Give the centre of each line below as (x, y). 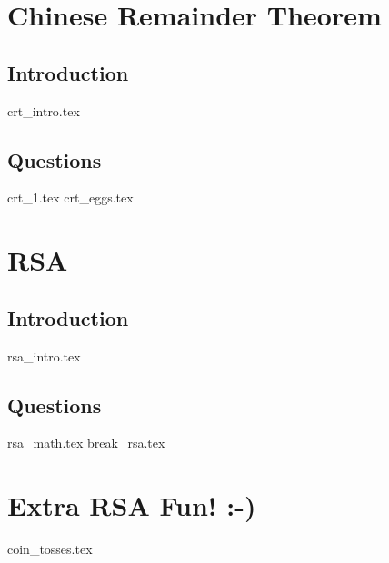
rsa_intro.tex (44, 356)
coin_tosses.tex (50, 549)
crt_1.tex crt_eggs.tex (70, 198)
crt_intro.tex (44, 110)
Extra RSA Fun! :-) (132, 505)
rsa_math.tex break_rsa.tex (86, 443)
